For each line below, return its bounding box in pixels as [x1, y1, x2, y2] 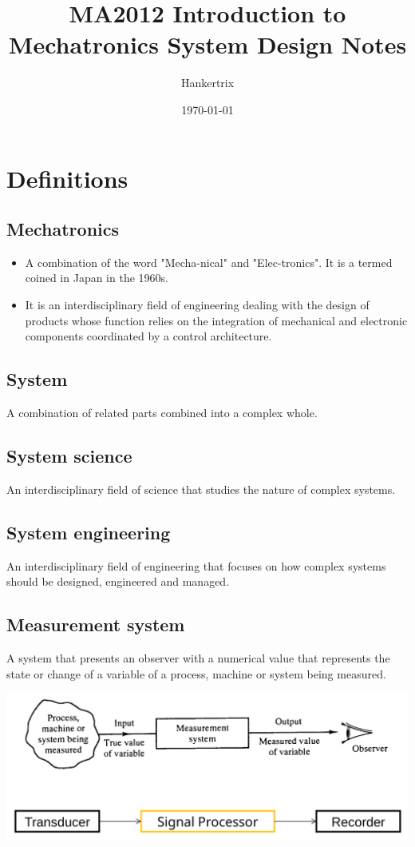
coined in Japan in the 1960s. [25, 269, 168, 286]
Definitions [6, 161, 128, 194]
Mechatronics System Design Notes [8, 28, 407, 61]
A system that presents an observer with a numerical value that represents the [6, 650, 390, 666]
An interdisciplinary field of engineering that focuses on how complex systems [6, 557, 386, 574]
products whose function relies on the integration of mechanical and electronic [25, 312, 408, 328]
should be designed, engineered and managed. [6, 573, 230, 590]
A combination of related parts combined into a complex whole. [6, 404, 318, 421]
